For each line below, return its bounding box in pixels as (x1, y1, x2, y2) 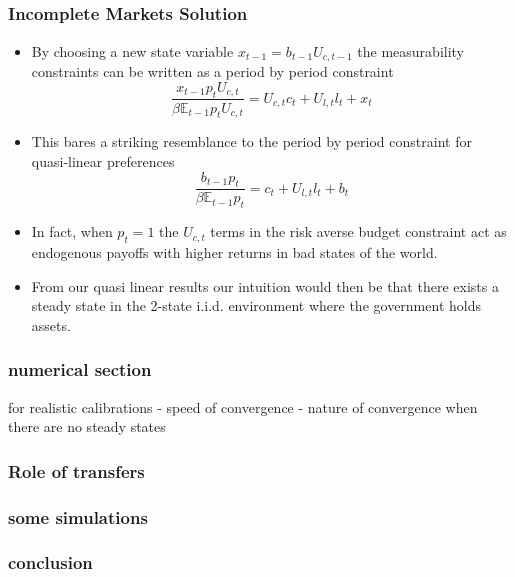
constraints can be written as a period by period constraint (31, 61, 394, 82)
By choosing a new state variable (31, 40, 234, 61)
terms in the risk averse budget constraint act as (210, 221, 507, 242)
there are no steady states (8, 416, 166, 437)
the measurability (357, 40, 465, 61)
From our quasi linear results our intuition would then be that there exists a (31, 275, 499, 296)
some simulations (8, 504, 148, 529)
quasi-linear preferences (31, 150, 175, 171)
